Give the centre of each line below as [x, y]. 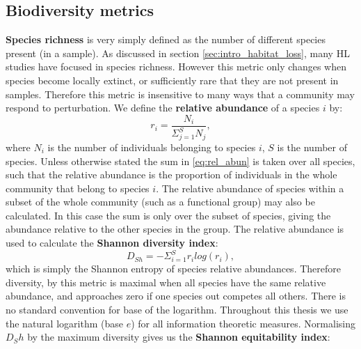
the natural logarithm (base [64, 323]
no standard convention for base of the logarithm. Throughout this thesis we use [177, 309]
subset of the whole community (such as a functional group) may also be [160, 202]
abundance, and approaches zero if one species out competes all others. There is [176, 296]
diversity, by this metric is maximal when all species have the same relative [166, 282]
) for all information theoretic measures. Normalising [243, 323]
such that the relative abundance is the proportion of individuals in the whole [171, 174]
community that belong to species [78, 188]
